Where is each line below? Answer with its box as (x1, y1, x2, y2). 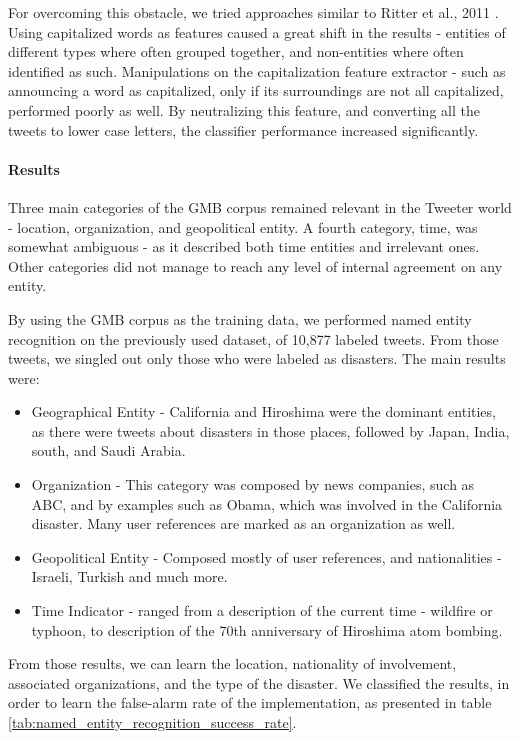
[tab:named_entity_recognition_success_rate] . (8, 712, 297, 733)
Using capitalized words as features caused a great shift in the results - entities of (8, 21, 506, 42)
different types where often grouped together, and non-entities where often (8, 41, 464, 62)
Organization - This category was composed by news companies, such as (31, 474, 475, 495)
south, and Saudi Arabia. (31, 440, 186, 461)
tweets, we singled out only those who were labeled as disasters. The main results (8, 348, 506, 369)
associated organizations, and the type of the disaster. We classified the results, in (8, 672, 510, 693)
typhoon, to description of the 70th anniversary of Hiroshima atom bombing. (31, 619, 503, 640)
